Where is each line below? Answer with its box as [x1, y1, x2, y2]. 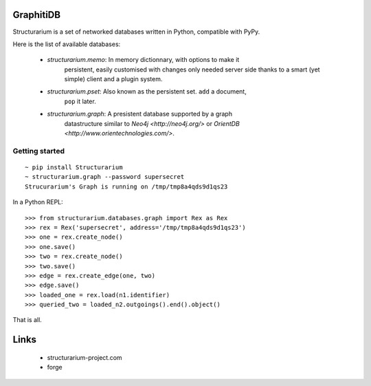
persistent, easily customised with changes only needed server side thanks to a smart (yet [64, 65, 320, 74]
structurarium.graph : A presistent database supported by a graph [47, 110, 233, 118]
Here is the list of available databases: [12, 40, 121, 48]
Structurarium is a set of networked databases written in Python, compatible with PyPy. [12, 28, 260, 36]
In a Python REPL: [12, 198, 63, 206]
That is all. [12, 316, 43, 324]
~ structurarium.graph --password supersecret [25, 173, 185, 181]
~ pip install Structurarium [25, 163, 123, 171]
